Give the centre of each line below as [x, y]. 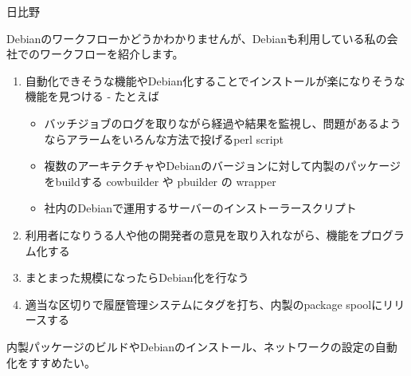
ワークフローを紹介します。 [112, 54]
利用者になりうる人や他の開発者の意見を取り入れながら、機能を [192, 234]
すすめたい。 [62, 362]
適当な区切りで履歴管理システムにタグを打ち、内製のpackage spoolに [204, 304]
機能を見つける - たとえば [92, 96]
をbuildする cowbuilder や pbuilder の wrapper [160, 181]
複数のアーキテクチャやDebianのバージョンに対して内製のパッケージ [223, 166]
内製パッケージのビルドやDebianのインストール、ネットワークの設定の [191, 346]
